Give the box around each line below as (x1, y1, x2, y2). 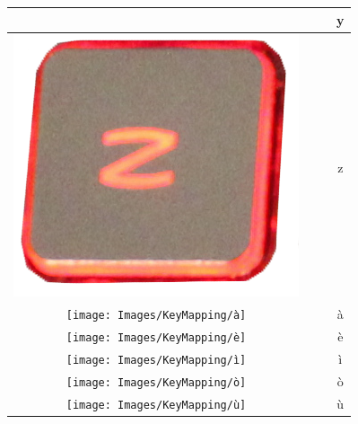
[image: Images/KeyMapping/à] (65, 309, 247, 322)
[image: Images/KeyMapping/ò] (65, 375, 247, 389)
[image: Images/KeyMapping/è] (65, 331, 247, 345)
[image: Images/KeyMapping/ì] (65, 354, 247, 367)
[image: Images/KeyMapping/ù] (65, 398, 247, 411)
